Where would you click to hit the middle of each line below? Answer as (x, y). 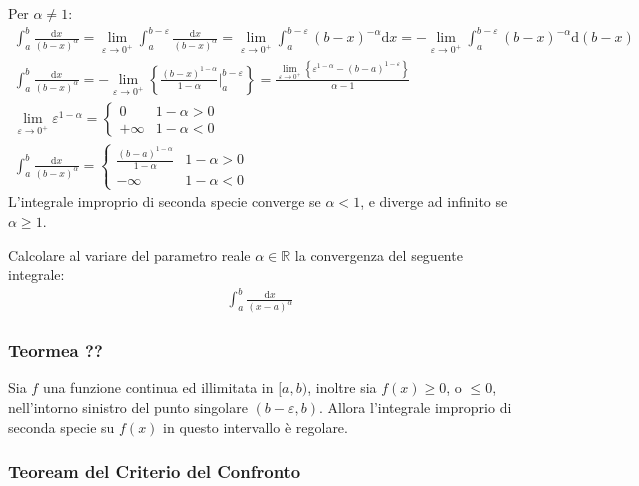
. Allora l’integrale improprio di (415, 406)
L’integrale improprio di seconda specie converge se (164, 201)
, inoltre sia (342, 387)
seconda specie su (61, 426)
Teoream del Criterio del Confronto (154, 471)
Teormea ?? (55, 350)
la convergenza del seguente (378, 254)
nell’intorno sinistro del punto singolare (128, 406)
